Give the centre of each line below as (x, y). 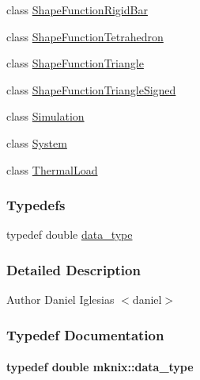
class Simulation (45, 116)
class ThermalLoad (52, 169)
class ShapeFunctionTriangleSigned (91, 89)
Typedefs (36, 205)
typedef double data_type (70, 234)
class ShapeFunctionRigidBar (77, 10)
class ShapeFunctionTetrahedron (85, 36)
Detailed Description (74, 269)
